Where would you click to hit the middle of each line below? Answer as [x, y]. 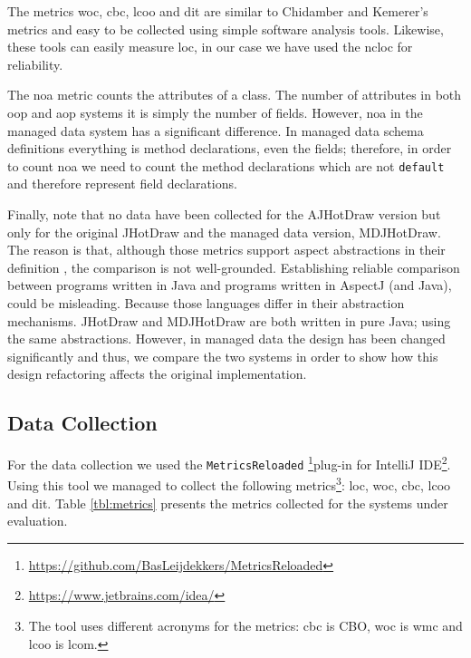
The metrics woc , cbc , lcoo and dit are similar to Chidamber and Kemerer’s [218, 11]
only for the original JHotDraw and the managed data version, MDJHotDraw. [224, 232]
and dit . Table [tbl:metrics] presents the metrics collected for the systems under [228, 503]
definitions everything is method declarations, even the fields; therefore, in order [230, 148]
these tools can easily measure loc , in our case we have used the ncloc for [210, 47]
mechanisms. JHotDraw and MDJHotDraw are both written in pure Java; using [229, 320]
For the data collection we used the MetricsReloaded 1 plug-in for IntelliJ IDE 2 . [229, 463]
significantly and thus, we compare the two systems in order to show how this [223, 356]
